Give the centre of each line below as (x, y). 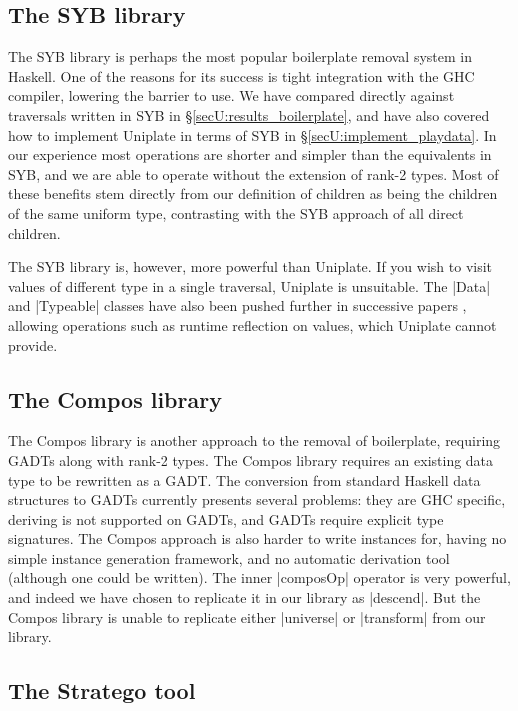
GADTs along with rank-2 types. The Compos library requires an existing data (251, 459)
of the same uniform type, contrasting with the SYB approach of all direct (236, 212)
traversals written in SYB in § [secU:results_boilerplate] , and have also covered (249, 114)
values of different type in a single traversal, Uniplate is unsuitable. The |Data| (249, 285)
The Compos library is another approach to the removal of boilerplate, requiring (254, 440)
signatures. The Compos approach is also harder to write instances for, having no (257, 538)
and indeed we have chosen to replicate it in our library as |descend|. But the (244, 597)
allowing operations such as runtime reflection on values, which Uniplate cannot (252, 324)
